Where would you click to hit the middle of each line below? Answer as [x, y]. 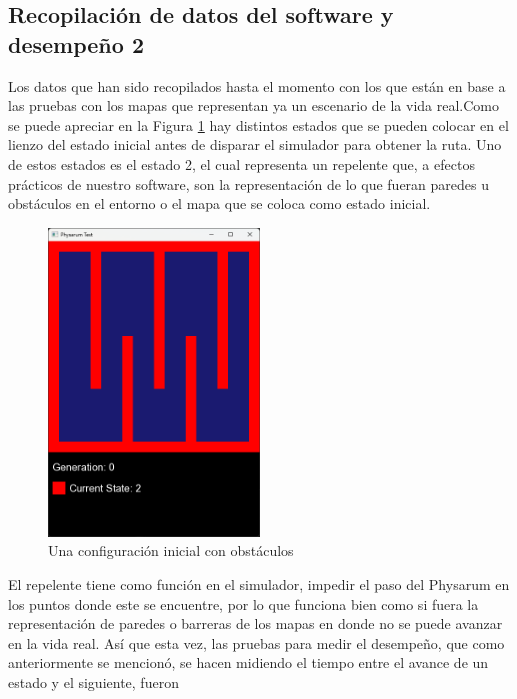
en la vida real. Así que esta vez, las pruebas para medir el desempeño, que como [256, 642]
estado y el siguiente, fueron [93, 682]
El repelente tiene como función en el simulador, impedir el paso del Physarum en [259, 584]
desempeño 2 [76, 43]
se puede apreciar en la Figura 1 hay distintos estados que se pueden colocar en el [258, 124]
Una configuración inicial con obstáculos [171, 550]
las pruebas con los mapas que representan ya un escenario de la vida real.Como [254, 105]
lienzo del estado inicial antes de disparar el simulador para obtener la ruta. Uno [255, 144]
